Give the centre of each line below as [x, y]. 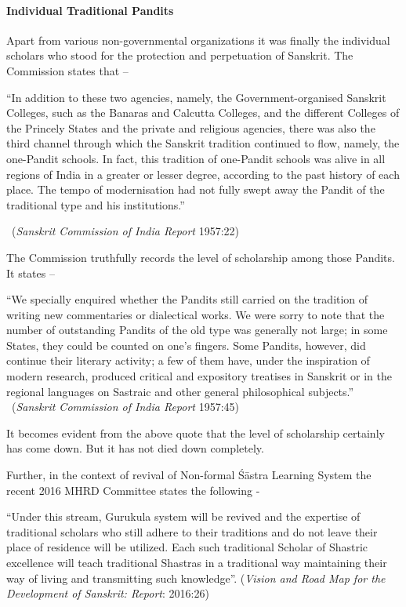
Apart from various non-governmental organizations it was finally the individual [198, 40]
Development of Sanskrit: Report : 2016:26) [108, 593]
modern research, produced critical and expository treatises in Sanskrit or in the [199, 376]
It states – [31, 273]
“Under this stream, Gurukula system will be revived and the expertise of [183, 516]
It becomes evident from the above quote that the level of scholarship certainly [196, 433]
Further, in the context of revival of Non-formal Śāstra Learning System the [189, 475]
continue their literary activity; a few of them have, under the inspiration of [188, 360]
